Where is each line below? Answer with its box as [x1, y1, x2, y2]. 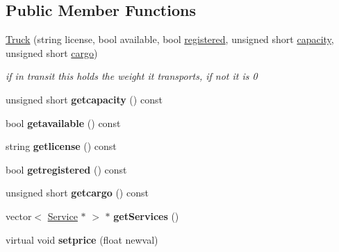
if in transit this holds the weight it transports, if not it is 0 [6, 69, 258, 83]
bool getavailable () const [6, 115, 121, 130]
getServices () [113, 208, 179, 223]
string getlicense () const [6, 139, 117, 153]
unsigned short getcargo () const [6, 185, 149, 200]
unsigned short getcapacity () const [6, 92, 163, 106]
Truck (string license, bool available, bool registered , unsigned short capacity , [6, 32, 334, 47]
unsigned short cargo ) [6, 45, 98, 60]
